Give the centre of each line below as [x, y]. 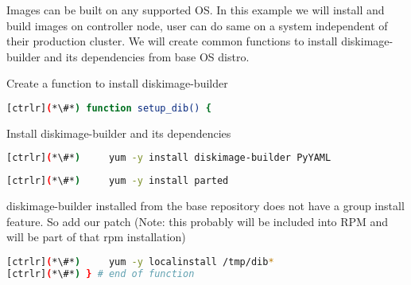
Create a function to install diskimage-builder [117, 83]
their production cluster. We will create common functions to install [172, 41]
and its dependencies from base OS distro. [147, 56]
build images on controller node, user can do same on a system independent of [197, 25]
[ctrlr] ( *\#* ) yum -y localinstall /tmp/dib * [140, 262]
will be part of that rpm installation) [96, 237]
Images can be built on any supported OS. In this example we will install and [196, 10]
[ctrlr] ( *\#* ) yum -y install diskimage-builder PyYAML [169, 158]
